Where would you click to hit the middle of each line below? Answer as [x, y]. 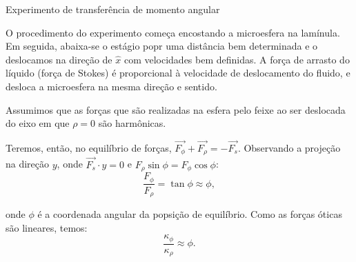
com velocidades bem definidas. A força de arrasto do [237, 59]
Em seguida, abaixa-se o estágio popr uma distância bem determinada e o [162, 46]
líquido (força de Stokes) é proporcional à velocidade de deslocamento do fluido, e [178, 73]
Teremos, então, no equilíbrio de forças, [89, 147]
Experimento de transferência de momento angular [113, 9]
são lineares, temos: [47, 227]
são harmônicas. [132, 123]
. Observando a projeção [289, 147]
